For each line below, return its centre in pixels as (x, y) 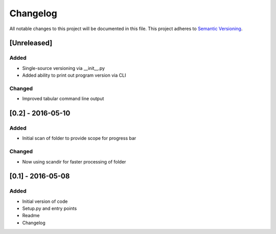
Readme (31, 216)
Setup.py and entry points (50, 208)
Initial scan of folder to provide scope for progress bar (79, 138)
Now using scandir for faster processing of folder (74, 161)
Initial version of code (45, 201)
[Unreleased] (31, 43)
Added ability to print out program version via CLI (74, 75)
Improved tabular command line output (63, 99)
